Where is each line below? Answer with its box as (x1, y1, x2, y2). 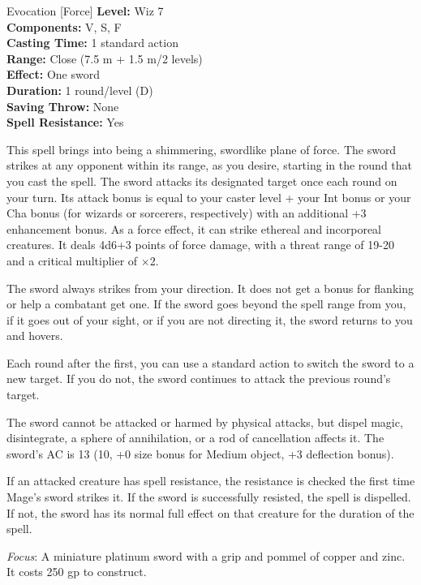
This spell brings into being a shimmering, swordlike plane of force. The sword (6, 140, 397, 157)
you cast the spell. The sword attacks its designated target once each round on (6, 172, 397, 189)
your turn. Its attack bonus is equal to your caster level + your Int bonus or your (6, 188, 411, 205)
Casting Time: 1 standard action (6, 34, 178, 51)
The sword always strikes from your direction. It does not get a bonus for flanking (6, 279, 414, 296)
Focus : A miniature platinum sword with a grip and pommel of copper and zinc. (6, 547, 406, 564)
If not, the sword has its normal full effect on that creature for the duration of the (6, 504, 415, 521)
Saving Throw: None (6, 97, 119, 114)
